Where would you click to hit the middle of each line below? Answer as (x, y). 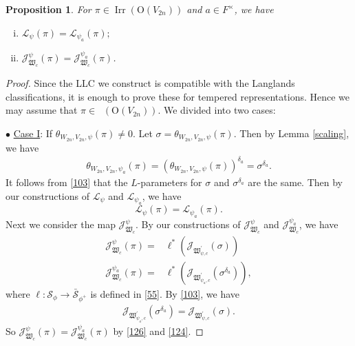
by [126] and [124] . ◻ (158, 331)
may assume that (42, 110)
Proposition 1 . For (49, 9)
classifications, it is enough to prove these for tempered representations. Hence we (178, 96)
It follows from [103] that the (67, 182)
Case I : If (33, 133)
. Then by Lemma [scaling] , (291, 133)
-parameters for (170, 182)
